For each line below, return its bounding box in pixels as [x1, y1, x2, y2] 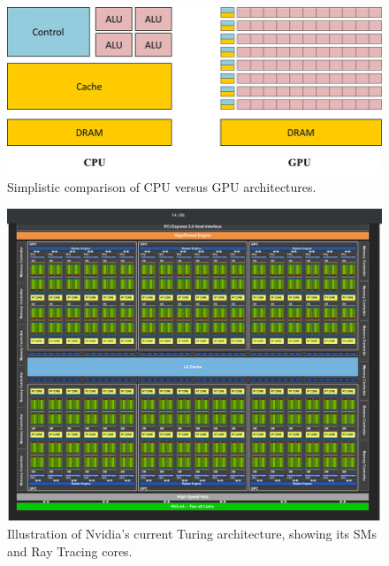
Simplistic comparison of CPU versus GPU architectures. [7, 178, 317, 196]
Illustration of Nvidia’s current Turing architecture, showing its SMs [7, 524, 377, 543]
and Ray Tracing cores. [7, 541, 133, 560]
